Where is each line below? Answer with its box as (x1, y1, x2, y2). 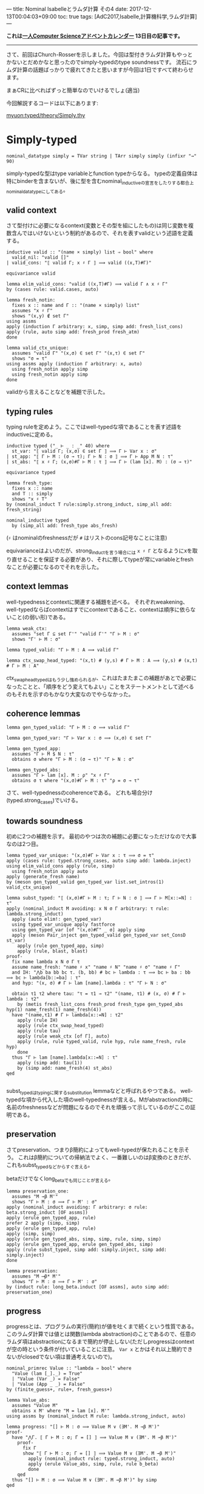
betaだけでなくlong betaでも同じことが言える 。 (6, 1175, 114, 1184)
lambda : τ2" (6, 996, 39, 1002)
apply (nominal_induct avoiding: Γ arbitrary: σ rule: (6, 1204, 148, 1211)
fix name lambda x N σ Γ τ (12, 959, 80, 965)
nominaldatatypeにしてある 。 (6, 186, 69, 194)
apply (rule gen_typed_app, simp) (17, 943, 104, 949)
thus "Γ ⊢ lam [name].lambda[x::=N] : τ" (12, 1054, 118, 1061)
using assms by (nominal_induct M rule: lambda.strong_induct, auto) (6, 1413, 186, 1419)
